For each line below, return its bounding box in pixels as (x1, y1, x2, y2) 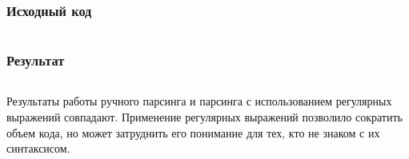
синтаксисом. (6, 140, 70, 157)
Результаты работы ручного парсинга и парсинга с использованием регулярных (6, 93, 392, 109)
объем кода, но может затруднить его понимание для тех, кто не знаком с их (6, 124, 380, 141)
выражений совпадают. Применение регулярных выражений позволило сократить (6, 109, 403, 125)
